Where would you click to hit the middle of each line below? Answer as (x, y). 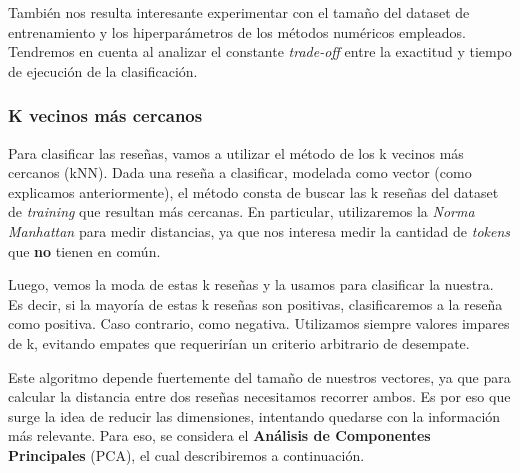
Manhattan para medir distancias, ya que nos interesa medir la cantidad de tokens (259, 230)
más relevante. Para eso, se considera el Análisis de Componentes (219, 435)
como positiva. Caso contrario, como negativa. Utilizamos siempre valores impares (259, 323)
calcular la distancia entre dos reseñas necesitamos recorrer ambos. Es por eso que (259, 396)
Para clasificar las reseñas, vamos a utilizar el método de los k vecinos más (236, 152)
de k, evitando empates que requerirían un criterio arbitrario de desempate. (239, 342)
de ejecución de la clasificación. (103, 70)
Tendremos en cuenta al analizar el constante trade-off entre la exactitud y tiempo (260, 51)
